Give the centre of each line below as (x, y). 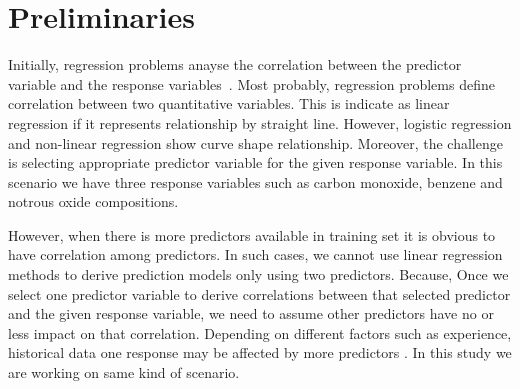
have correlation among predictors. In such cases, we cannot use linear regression (255, 254)
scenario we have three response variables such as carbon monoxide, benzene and (255, 181)
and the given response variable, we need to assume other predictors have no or (251, 313)
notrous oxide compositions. (93, 201)
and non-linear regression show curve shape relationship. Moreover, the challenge (255, 142)
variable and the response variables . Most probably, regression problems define (251, 83)
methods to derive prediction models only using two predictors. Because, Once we (258, 274)
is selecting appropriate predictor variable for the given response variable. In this (255, 162)
